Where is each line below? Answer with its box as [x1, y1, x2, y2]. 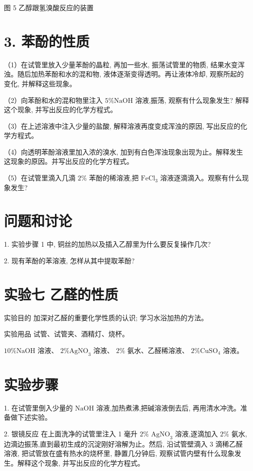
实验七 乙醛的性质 [4, 284, 118, 304]
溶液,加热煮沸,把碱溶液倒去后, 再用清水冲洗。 [96, 402, 241, 412]
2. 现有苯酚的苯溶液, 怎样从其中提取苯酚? [4, 255, 135, 265]
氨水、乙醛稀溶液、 [127, 345, 189, 355]
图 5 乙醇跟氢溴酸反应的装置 [4, 2, 94, 12]
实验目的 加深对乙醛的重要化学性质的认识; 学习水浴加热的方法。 [4, 312, 208, 322]
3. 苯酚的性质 [4, 31, 90, 51]
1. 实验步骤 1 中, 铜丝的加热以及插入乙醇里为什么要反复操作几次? [4, 239, 211, 249]
